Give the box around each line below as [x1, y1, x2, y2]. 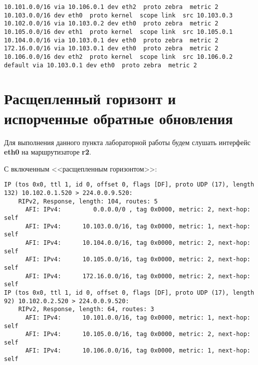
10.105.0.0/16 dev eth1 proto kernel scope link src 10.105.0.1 [4, 28, 233, 35]
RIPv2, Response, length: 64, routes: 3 [18, 306, 154, 313]
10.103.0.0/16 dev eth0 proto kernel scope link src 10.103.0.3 [4, 11, 233, 19]
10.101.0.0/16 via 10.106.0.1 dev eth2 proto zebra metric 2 [4, 3, 219, 10]
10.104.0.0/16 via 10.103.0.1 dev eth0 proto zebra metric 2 [4, 36, 219, 44]
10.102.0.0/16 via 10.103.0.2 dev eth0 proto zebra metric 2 [4, 20, 219, 27]
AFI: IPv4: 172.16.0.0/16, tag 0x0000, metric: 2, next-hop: [25, 272, 251, 280]
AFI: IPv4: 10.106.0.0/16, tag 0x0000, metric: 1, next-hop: [25, 347, 251, 355]
